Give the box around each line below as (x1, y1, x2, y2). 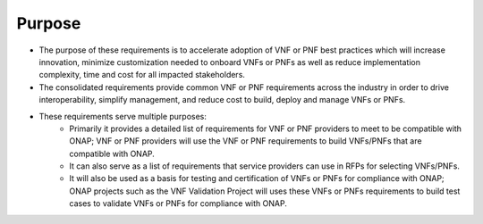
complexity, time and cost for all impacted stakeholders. (38, 70, 246, 80)
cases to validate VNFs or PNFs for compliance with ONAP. (69, 198, 288, 209)
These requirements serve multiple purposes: (38, 111, 208, 121)
